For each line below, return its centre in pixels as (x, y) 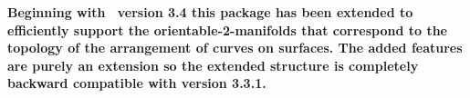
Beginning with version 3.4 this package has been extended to (210, 12)
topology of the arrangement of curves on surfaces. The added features (235, 48)
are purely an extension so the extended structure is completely (213, 65)
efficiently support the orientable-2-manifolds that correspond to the (227, 29)
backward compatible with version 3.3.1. (137, 83)
